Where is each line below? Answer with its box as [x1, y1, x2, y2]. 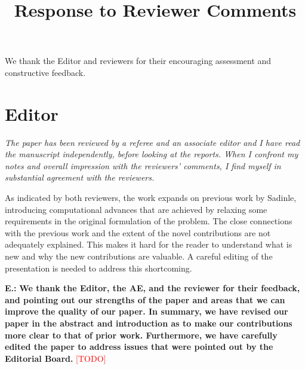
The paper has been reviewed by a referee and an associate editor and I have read [5, 136, 300, 148]
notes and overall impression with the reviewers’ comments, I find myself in [5, 159, 281, 172]
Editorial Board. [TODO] [5, 352, 106, 364]
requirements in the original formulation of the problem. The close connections [5, 215, 292, 227]
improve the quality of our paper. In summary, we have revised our [5, 305, 288, 318]
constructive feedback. [5, 66, 86, 78]
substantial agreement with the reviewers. [5, 171, 155, 184]
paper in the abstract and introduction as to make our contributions [5, 317, 292, 329]
